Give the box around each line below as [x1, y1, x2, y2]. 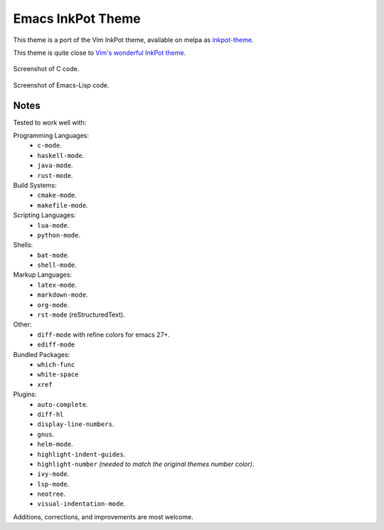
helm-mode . [37, 440, 73, 448]
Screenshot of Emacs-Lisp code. [13, 80, 110, 89]
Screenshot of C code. [13, 65, 80, 73]
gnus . [37, 430, 55, 438]
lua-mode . [37, 221, 70, 229]
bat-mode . [37, 250, 70, 259]
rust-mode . [37, 171, 73, 179]
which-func [37, 361, 75, 369]
